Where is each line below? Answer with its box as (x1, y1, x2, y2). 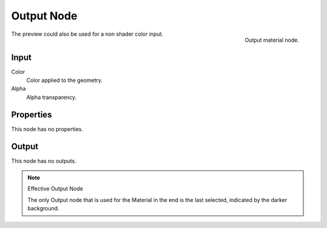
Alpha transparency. (26, 93, 77, 101)
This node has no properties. (11, 125, 84, 133)
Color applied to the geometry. (26, 76, 103, 84)
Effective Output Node (27, 185, 84, 192)
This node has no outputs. (11, 157, 77, 164)
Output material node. (244, 36, 299, 44)
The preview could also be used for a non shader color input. (11, 30, 163, 38)
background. (27, 205, 60, 212)
